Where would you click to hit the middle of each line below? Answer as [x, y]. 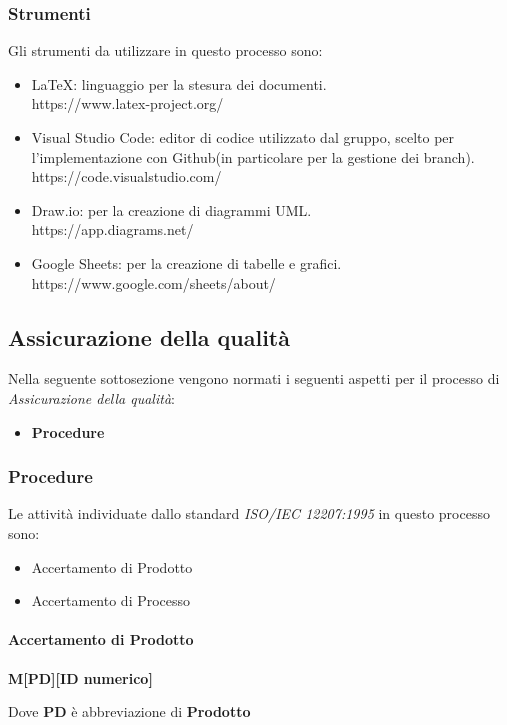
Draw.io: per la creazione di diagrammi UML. [171, 209]
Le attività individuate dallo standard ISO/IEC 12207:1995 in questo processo [249, 513]
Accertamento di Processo [111, 600]
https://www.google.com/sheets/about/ [153, 282]
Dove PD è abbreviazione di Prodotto [129, 711]
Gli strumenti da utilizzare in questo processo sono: [165, 50]
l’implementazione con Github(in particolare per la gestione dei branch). [253, 156]
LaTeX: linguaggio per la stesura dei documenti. [179, 83]
